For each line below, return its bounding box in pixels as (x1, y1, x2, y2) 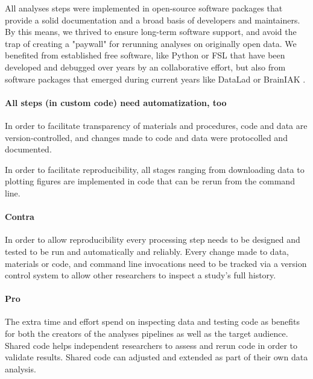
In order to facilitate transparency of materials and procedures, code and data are (5, 119, 308, 131)
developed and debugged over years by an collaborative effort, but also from (5, 60, 286, 73)
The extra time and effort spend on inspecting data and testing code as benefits (5, 315, 300, 328)
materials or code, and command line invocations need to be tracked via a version (5, 257, 307, 269)
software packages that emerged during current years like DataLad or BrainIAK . (5, 72, 306, 85)
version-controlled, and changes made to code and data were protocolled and (5, 131, 288, 143)
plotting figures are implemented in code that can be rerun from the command (5, 175, 295, 187)
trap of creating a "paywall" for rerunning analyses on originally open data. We (5, 37, 297, 49)
